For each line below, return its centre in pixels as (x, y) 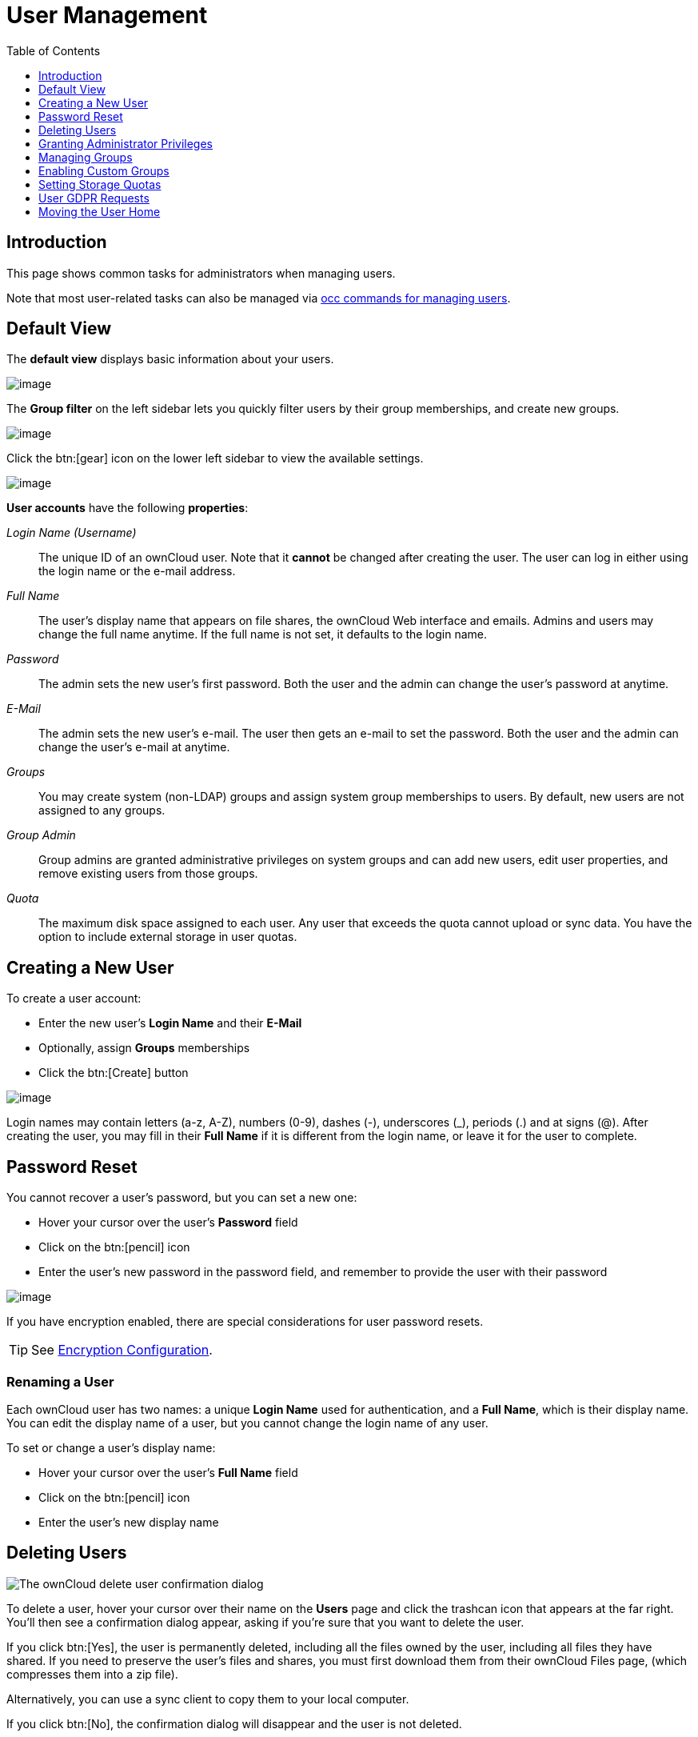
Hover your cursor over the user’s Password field (168, 1223)
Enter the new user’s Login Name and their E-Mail (170, 1023)
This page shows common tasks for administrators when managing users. (201, 273)
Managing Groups (86, 157)
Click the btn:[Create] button (114, 1073)
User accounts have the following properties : (128, 508)
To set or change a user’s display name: (111, 1447)
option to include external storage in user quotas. (168, 937)
